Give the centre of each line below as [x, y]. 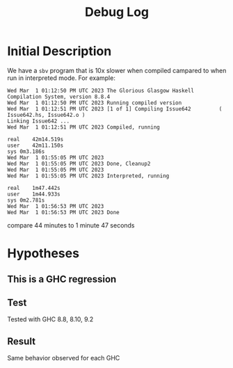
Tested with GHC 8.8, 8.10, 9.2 [50, 319]
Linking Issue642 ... [39, 121]
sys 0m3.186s [26, 151]
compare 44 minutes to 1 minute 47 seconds [71, 225]
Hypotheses [43, 254]
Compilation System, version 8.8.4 [59, 97]
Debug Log [117, 12]
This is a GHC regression [62, 279]
